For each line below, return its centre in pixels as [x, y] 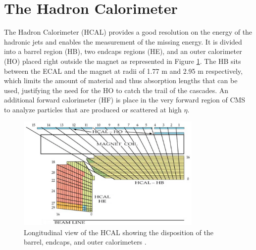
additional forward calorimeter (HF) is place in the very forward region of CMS [125, 100]
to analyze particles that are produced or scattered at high [93, 109]
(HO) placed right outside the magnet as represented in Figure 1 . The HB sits [123, 61]
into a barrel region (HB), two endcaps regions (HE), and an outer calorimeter [123, 51]
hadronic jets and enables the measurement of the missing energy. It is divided [123, 41]
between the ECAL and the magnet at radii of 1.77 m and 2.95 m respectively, [123, 71]
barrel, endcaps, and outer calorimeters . [85, 242]
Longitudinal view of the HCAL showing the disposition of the [119, 232]
